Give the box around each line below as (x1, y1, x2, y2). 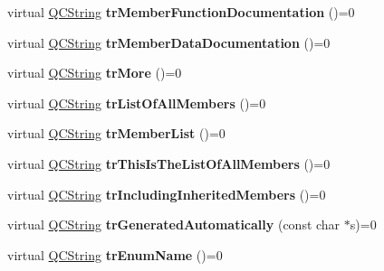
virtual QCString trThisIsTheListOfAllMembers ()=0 (7, 154, 331, 173)
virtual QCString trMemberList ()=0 (7, 124, 226, 143)
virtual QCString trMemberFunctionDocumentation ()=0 (7, 3, 355, 21)
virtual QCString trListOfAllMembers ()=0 (7, 93, 266, 112)
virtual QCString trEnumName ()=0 (7, 245, 223, 264)
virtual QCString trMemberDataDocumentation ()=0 (7, 33, 331, 51)
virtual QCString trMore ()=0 (7, 63, 182, 82)
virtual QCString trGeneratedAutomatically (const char (7, 215, 341, 234)
